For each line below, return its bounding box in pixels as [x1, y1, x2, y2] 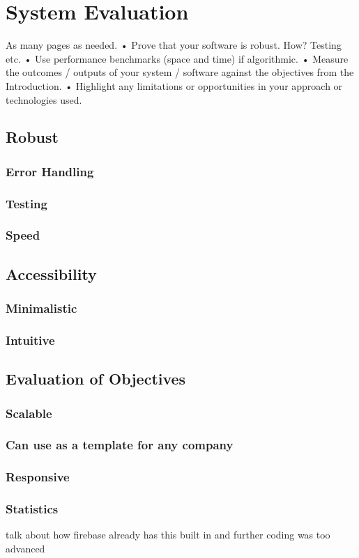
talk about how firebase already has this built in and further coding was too [6, 527, 330, 542]
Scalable [6, 404, 52, 421]
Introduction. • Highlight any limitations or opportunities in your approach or [6, 78, 343, 93]
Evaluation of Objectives [6, 368, 186, 389]
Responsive [6, 468, 70, 486]
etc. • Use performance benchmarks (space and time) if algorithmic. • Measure [6, 51, 349, 65]
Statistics [6, 500, 59, 518]
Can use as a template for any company [6, 436, 234, 454]
